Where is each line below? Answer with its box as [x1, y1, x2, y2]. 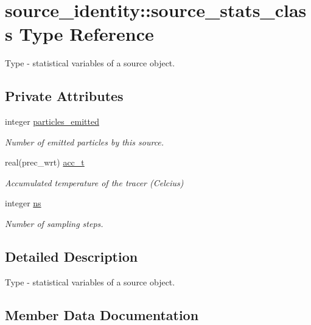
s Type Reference [5, 21, 154, 46]
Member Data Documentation [5, 305, 199, 324]
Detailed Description [5, 247, 138, 266]
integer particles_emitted [5, 115, 99, 128]
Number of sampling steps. [5, 217, 103, 230]
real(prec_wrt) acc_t [5, 156, 85, 169]
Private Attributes [5, 86, 124, 105]
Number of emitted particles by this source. [5, 135, 164, 148]
